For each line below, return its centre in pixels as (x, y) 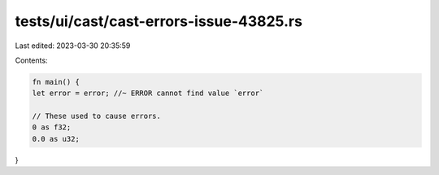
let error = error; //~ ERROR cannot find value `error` (148, 93)
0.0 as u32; (56, 139)
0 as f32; (52, 127)
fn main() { (56, 82)
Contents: (31, 60)
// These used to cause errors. (97, 116)
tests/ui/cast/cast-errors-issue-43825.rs (159, 21)
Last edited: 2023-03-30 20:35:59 (73, 46)
